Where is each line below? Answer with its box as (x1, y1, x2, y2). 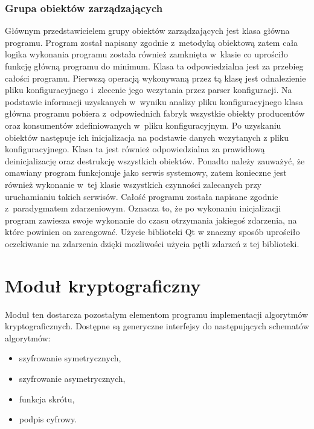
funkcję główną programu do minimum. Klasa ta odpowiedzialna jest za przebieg (5, 60, 304, 72)
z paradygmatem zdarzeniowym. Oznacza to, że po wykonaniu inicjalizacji (5, 202, 281, 214)
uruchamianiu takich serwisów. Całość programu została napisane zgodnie (5, 190, 278, 202)
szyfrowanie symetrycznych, (19, 352, 121, 364)
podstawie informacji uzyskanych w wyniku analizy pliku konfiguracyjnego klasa (5, 95, 303, 108)
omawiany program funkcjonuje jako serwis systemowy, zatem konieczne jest (5, 166, 287, 179)
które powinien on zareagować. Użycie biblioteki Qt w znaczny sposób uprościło (5, 225, 300, 238)
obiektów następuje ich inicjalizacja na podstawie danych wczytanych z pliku (5, 131, 289, 143)
